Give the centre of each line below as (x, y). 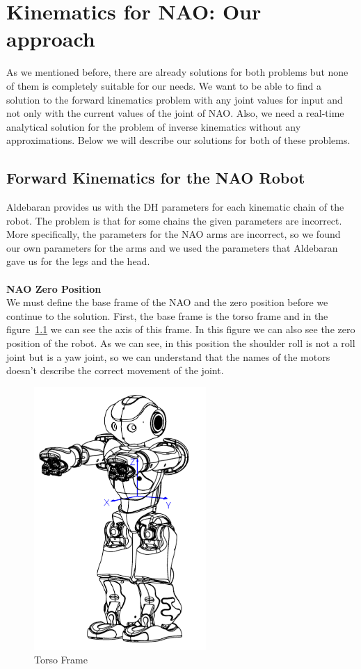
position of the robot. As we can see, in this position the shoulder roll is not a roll (181, 343)
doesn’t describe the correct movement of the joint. (115, 370)
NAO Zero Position (54, 288)
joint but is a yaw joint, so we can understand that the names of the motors (168, 356)
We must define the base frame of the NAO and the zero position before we (167, 302)
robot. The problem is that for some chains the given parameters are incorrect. (174, 220)
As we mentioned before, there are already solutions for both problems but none (177, 72)
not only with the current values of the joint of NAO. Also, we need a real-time (175, 113)
